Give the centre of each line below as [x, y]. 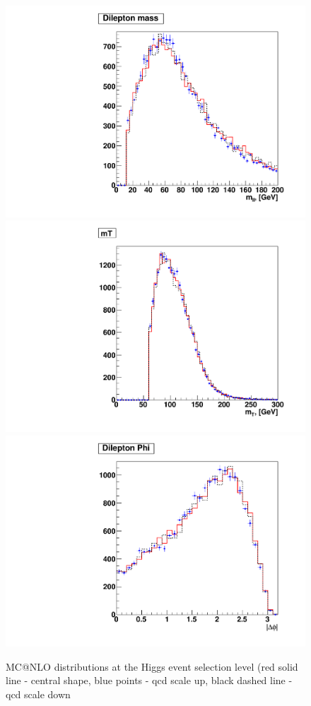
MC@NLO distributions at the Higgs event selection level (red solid [152, 666]
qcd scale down [38, 694]
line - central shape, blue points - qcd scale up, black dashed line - [149, 680]
